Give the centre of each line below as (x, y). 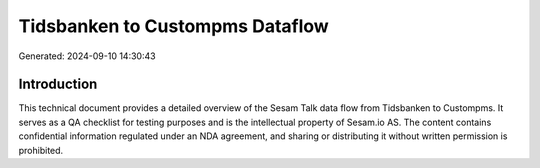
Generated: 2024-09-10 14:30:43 (87, 56)
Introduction (58, 84)
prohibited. (41, 150)
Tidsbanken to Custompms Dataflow (173, 26)
